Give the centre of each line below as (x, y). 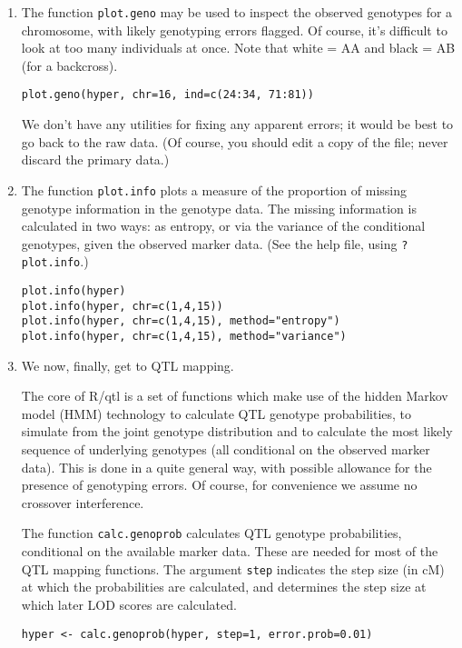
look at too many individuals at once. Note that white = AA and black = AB (238, 48)
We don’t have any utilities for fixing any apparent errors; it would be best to (237, 124)
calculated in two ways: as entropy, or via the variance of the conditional (223, 226)
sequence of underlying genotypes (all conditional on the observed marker (226, 449)
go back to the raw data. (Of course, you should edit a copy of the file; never (235, 141)
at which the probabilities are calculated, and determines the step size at (224, 587)
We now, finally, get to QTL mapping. (128, 365)
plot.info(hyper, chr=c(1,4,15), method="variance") (184, 336)
